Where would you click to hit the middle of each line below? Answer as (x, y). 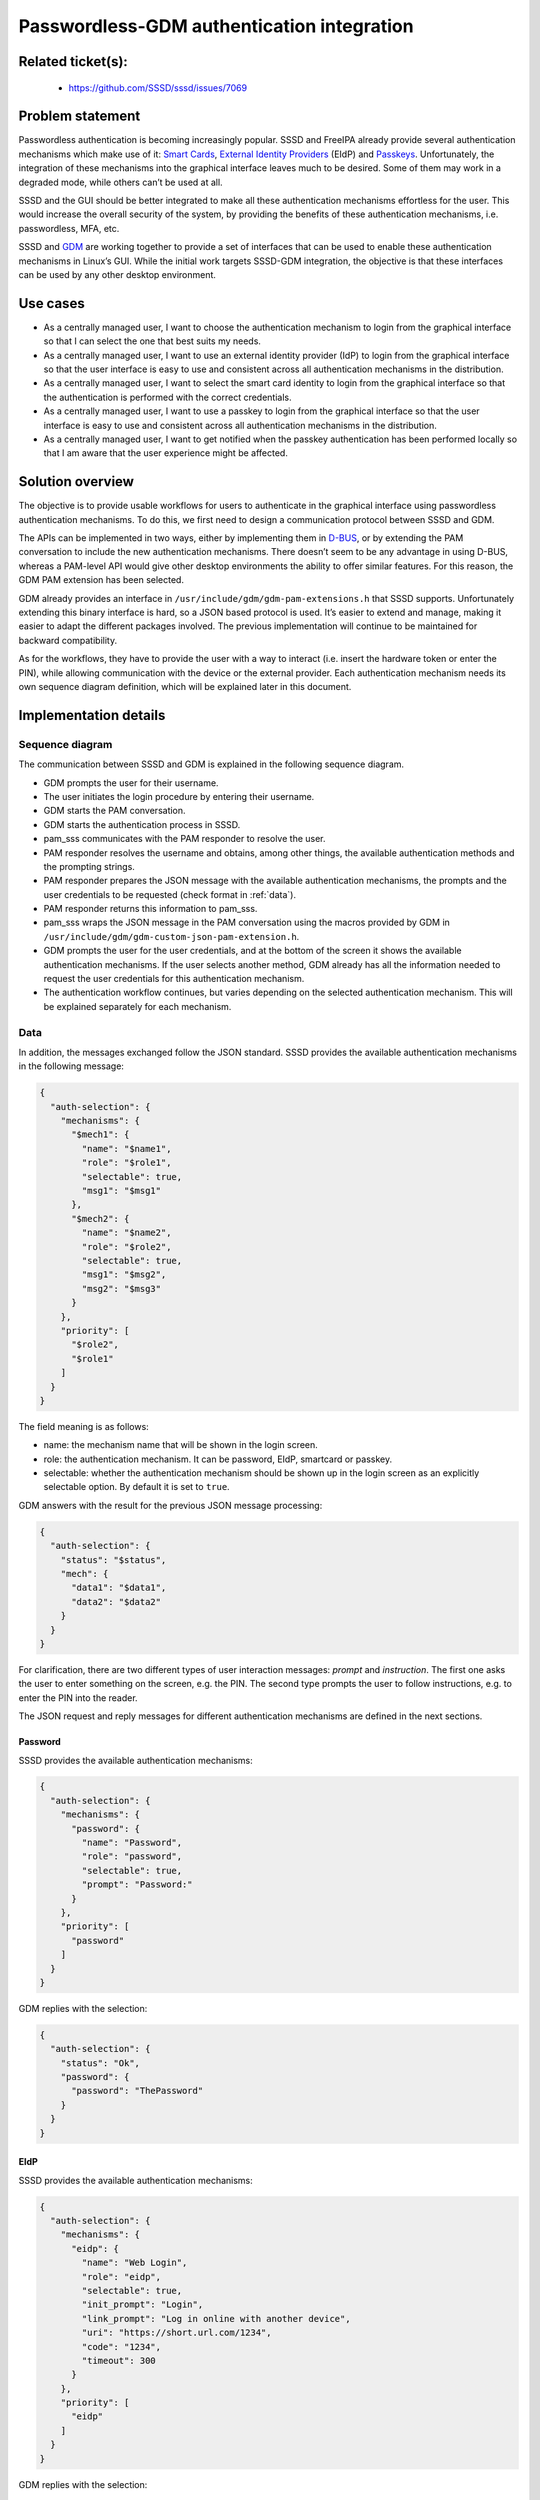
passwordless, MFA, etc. (69, 228)
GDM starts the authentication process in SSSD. (142, 824)
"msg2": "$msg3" (121, 1288)
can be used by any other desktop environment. (117, 274)
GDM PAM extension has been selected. (101, 580)
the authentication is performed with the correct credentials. (167, 397)
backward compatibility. (68, 640)
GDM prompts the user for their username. (131, 782)
